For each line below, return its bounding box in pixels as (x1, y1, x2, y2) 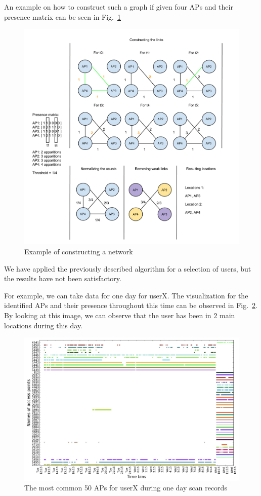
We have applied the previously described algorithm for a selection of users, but (4, 263, 251, 274)
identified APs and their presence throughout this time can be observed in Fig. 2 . (4, 300, 258, 311)
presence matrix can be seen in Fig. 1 (4, 11, 121, 22)
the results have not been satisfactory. (4, 273, 121, 284)
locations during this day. (4, 320, 83, 330)
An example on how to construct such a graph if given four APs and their (4, 2, 233, 12)
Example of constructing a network (24, 246, 133, 257)
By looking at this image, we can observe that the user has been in (4, 310, 211, 320)
